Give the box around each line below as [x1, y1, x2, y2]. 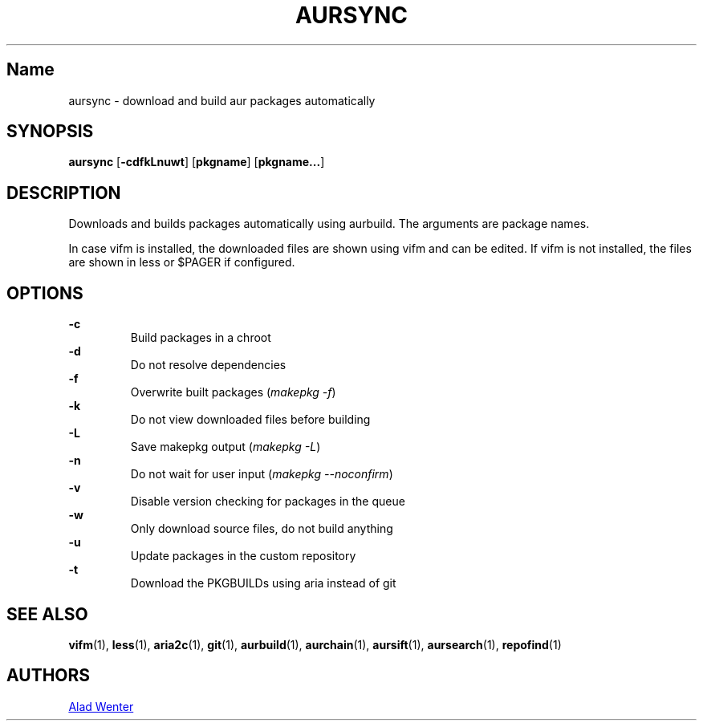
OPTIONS [6, 282, 83, 303]
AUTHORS [6, 665, 91, 686]
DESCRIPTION [6, 182, 121, 203]
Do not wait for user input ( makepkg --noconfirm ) [130, 467, 393, 481]
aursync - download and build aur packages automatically [68, 93, 376, 108]
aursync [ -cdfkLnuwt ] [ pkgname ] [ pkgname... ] [68, 155, 325, 169]
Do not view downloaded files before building [130, 412, 371, 427]
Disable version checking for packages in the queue [130, 494, 405, 509]
